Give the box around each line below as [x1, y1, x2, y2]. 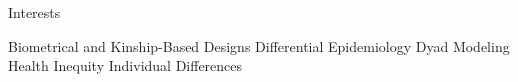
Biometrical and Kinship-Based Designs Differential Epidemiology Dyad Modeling [8, 35, 510, 56]
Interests [8, 2, 61, 22]
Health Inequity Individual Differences [8, 55, 243, 76]
